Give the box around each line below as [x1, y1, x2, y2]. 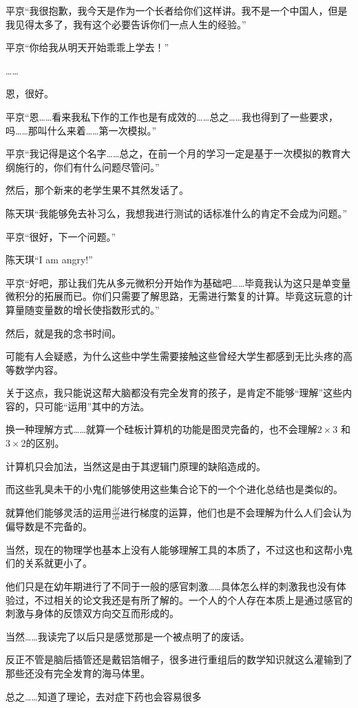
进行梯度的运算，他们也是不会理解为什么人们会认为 [120, 505, 352, 519]
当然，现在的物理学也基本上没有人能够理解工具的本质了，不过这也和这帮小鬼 [6, 542, 352, 556]
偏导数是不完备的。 [6, 519, 92, 534]
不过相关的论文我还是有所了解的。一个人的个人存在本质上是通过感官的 [34, 592, 352, 607]
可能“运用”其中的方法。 [43, 398, 150, 413]
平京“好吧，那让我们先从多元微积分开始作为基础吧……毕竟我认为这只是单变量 [6, 275, 351, 290]
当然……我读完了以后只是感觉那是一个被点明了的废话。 [6, 629, 250, 643]
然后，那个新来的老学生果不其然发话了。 [6, 183, 189, 197]
